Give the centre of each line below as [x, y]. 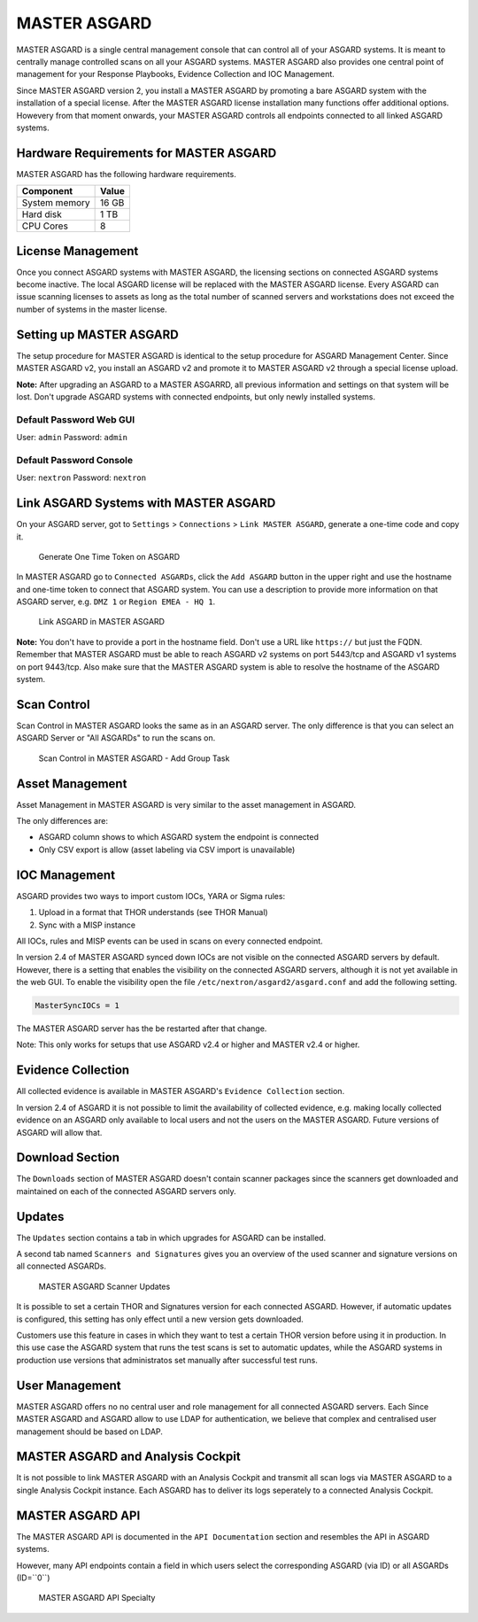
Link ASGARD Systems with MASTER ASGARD [146, 504]
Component [47, 191]
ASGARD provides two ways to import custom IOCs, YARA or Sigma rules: [151, 896]
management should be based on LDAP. [90, 1432]
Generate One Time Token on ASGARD [109, 556]
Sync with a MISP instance [87, 925]
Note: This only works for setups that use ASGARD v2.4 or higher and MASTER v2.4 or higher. [188, 1044]
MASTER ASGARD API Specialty [97, 1598]
